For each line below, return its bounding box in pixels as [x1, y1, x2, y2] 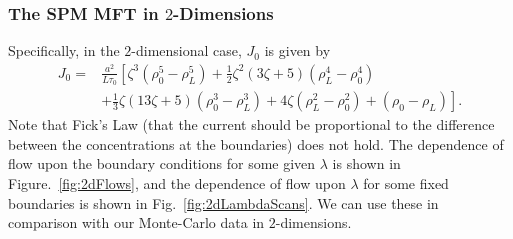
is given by [264, 40, 331, 61]
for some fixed [363, 172, 449, 193]
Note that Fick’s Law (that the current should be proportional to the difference [8, 114, 495, 135]
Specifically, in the [8, 40, 120, 61]
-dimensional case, [131, 40, 242, 61]
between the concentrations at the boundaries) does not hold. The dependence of [8, 133, 504, 154]
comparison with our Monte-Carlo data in [8, 212, 265, 233]
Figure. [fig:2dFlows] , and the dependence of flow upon [8, 172, 346, 193]
